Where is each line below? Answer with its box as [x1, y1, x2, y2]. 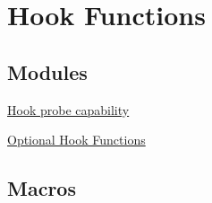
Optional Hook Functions [7, 130, 146, 149]
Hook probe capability [7, 100, 130, 119]
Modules [7, 57, 88, 85]
